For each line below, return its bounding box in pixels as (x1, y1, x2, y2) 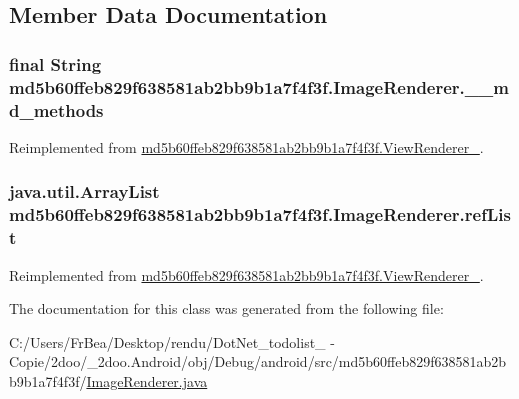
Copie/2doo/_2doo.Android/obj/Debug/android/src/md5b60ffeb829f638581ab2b (9, 351, 507, 372)
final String (9, 51, 102, 76)
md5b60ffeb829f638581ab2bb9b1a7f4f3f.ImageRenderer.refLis (9, 202, 511, 227)
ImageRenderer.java (86, 370, 208, 391)
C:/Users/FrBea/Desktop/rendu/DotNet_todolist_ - (9, 331, 335, 352)
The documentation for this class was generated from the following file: (9, 298, 444, 319)
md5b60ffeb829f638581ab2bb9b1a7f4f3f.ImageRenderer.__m (9, 74, 509, 99)
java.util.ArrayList (9, 179, 160, 204)
